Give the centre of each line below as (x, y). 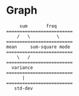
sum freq (38, 26)
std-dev (23, 88)
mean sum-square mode (38, 47)
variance (22, 68)
